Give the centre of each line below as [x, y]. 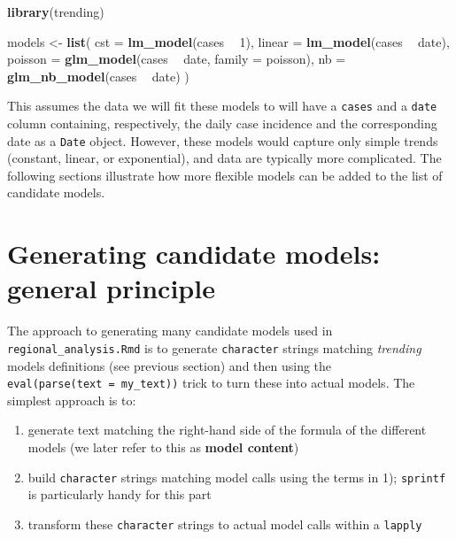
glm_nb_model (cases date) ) [98, 76]
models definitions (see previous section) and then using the [170, 365]
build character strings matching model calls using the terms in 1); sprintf [237, 477]
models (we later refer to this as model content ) [163, 447]
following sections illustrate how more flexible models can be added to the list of [225, 175]
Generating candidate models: [194, 254]
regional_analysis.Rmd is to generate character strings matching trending [214, 347]
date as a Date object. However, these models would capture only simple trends [223, 140]
